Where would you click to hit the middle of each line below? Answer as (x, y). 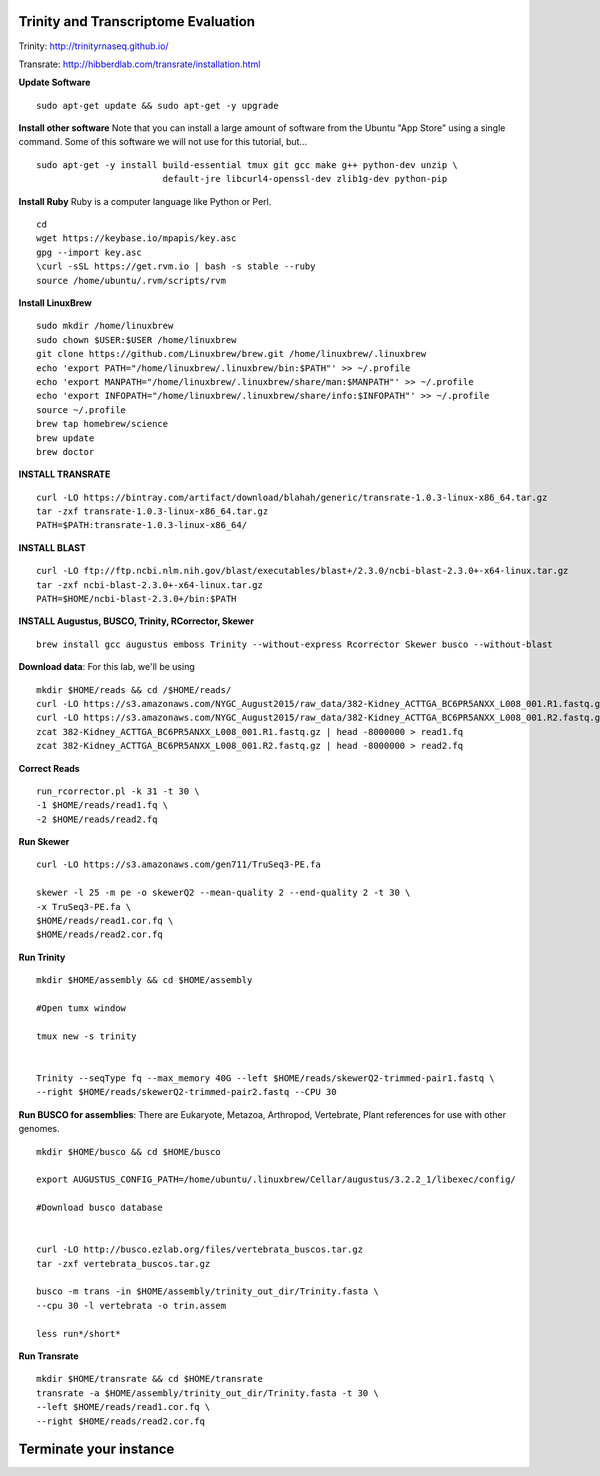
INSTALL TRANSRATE (64, 474)
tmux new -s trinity (86, 1036)
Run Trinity (42, 957)
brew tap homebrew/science (102, 424)
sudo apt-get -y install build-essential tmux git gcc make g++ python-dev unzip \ (247, 164)
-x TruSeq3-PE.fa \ (84, 906)
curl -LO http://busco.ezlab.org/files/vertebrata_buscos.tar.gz (200, 1249)
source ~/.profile (81, 409)
